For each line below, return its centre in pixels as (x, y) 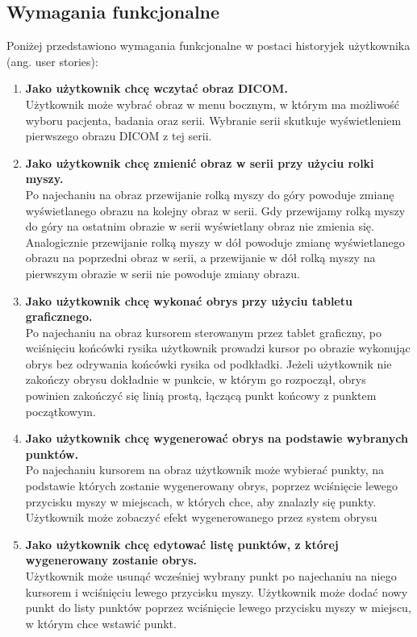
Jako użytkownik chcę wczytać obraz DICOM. (156, 88)
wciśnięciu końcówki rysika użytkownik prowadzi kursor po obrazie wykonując (218, 348)
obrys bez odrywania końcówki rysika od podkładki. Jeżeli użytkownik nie (208, 363)
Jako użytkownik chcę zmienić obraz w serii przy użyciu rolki (200, 162)
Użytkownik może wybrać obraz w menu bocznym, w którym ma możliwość (213, 104)
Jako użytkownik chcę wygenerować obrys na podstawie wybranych (217, 438)
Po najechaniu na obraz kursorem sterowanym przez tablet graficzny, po (203, 332)
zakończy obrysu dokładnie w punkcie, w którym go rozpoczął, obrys (196, 379)
